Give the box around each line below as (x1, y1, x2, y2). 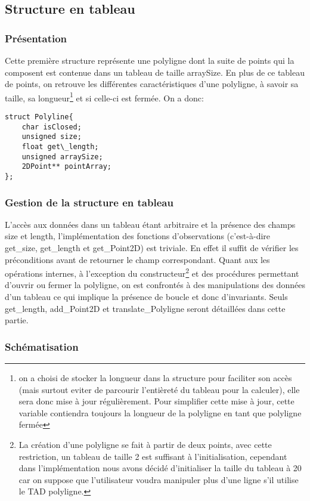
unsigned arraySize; (21, 152, 103, 161)
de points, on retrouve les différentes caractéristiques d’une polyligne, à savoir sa (5, 78, 299, 90)
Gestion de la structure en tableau (5, 194, 173, 209)
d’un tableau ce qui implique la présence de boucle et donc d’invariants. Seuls (5, 290, 288, 303)
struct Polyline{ (5, 113, 73, 122)
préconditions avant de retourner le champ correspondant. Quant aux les (5, 253, 270, 265)
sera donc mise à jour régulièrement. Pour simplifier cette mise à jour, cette (18, 395, 294, 407)
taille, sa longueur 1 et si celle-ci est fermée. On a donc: (5, 89, 204, 104)
